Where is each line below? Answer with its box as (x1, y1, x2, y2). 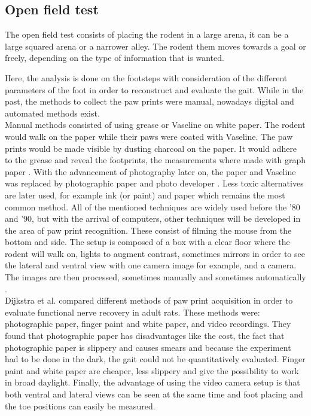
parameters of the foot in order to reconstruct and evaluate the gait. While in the (5, 83, 304, 96)
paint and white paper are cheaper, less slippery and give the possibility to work (5, 364, 299, 377)
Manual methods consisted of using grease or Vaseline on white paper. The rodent (5, 118, 306, 131)
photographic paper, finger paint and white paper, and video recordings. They (5, 317, 291, 330)
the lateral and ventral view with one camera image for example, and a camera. (5, 259, 297, 271)
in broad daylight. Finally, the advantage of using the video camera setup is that (5, 376, 300, 389)
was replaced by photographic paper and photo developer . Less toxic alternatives (5, 177, 304, 189)
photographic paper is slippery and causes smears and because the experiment (5, 341, 291, 353)
